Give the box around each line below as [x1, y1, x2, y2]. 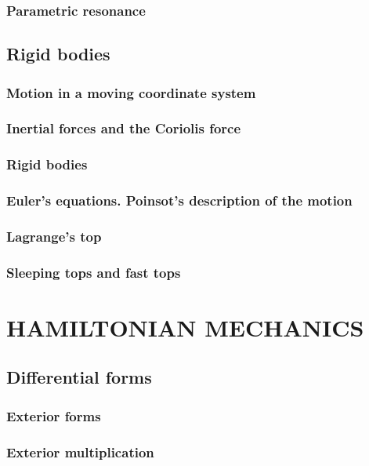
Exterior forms [6, 406, 101, 425]
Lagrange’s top [6, 226, 102, 246]
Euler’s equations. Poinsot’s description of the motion [6, 191, 353, 210]
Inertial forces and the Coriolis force [6, 118, 241, 138]
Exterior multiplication [6, 442, 154, 461]
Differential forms [6, 365, 152, 389]
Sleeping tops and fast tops [6, 262, 181, 282]
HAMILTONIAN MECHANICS [6, 311, 364, 343]
